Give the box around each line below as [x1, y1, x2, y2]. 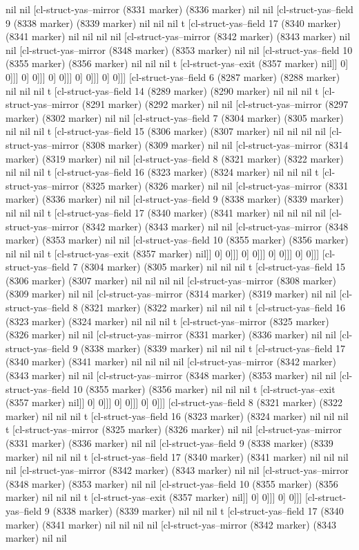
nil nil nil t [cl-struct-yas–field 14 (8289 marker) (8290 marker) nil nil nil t [6, 83, 319, 98]
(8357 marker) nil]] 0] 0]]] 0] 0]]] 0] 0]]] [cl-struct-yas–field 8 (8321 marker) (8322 [6, 395, 343, 410]
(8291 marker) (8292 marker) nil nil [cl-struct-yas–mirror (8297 [81, 97, 349, 111]
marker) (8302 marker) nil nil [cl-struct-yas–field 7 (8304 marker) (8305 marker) [6, 110, 344, 125]
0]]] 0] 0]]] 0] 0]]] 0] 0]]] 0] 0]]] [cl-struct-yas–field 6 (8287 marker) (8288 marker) [6, 69, 340, 84]
